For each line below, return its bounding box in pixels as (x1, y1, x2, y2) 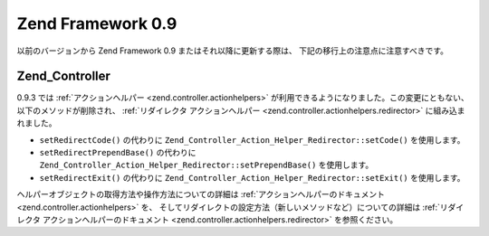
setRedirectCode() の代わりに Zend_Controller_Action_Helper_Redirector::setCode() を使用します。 (39, 134, 465, 145)
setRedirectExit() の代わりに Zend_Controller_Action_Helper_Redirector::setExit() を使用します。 (39, 172, 465, 183)
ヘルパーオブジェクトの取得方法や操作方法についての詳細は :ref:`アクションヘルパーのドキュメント (16, 189, 385, 200)
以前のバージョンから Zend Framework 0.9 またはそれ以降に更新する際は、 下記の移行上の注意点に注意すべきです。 (16, 45, 448, 56)
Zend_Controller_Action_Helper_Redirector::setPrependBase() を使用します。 (39, 159, 374, 171)
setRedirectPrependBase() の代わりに (39, 147, 197, 158)
